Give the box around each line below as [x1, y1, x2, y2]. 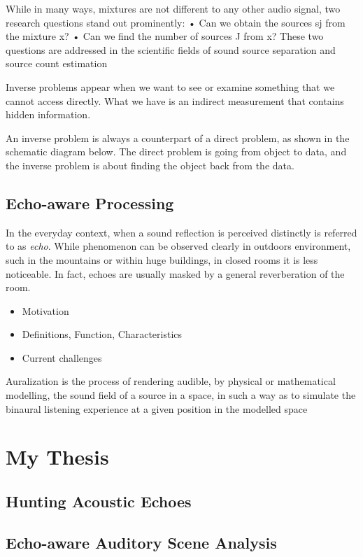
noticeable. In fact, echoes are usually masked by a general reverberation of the [6, 266, 345, 281]
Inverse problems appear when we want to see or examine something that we [6, 79, 335, 94]
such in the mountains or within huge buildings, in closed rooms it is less [6, 252, 318, 267]
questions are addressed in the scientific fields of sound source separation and [6, 42, 336, 57]
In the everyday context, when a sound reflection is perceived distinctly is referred [6, 225, 357, 239]
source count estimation [6, 56, 108, 71]
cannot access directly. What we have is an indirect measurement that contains [6, 93, 344, 108]
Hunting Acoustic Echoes [6, 491, 192, 512]
